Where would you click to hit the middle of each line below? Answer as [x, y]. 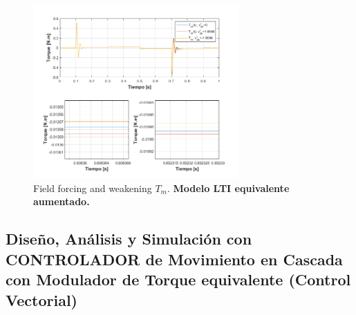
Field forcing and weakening [93, 188]
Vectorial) [41, 299]
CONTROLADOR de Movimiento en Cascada [174, 259]
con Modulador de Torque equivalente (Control [178, 279]
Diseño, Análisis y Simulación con [129, 239]
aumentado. [62, 201]
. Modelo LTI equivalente [228, 188]
